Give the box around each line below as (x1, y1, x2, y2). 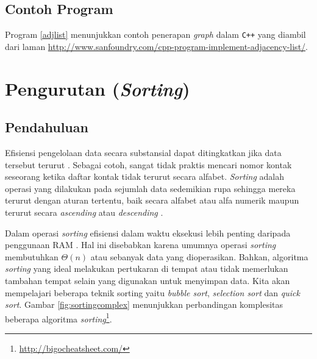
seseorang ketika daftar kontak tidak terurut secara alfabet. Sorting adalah (5, 170, 285, 183)
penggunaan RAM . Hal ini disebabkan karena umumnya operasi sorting (5, 238, 276, 251)
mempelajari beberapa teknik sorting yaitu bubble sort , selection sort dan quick (5, 286, 300, 299)
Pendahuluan (5, 118, 88, 137)
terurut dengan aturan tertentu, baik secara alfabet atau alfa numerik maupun (5, 194, 299, 207)
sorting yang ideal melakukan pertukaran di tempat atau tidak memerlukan (5, 262, 288, 275)
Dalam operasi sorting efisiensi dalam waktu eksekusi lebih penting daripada (5, 226, 291, 239)
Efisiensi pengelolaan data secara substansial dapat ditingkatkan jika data (5, 146, 282, 159)
